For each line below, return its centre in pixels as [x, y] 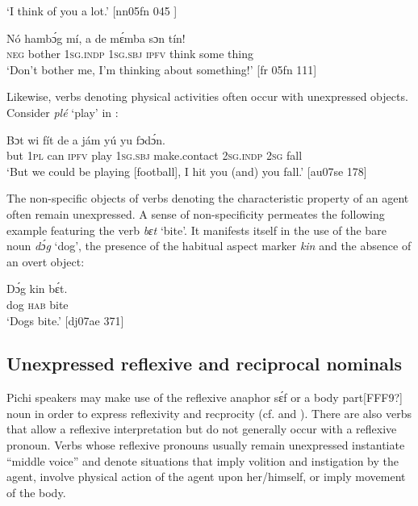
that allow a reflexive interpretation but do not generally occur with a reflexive [202, 429]
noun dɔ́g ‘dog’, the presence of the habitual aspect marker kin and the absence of [209, 246]
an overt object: [46, 261]
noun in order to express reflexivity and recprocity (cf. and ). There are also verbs [209, 413]
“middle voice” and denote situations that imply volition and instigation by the [203, 460]
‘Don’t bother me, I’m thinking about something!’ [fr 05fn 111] [162, 69]
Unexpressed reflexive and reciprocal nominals [205, 364]
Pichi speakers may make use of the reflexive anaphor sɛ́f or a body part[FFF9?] [205, 397]
